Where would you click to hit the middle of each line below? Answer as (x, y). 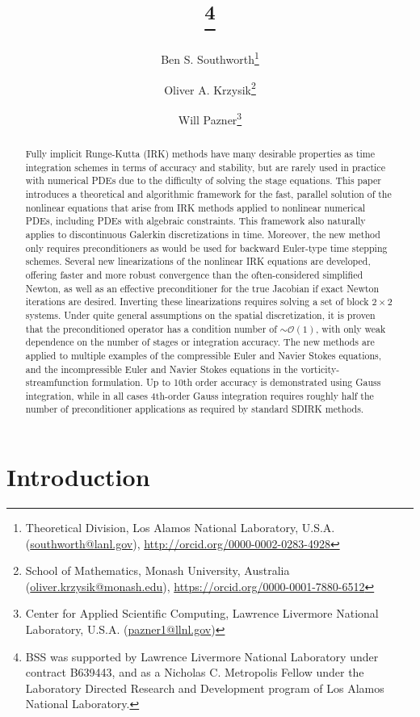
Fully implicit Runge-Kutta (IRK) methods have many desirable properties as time (200, 153)
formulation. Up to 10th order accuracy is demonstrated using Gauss (236, 382)
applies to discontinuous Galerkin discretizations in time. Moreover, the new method (203, 234)
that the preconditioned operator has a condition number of (151, 328)
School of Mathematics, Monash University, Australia (157, 570)
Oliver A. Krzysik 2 (210, 88)
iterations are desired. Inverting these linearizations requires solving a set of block (197, 302)
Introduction (78, 477)
